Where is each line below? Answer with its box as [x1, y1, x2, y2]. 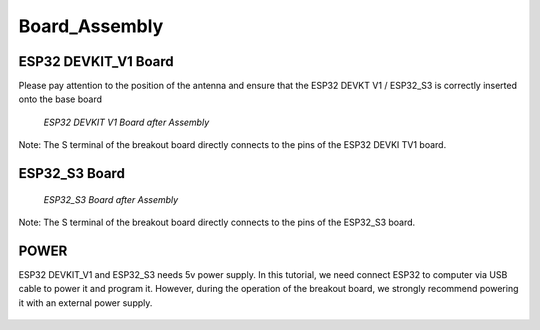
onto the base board [18, 93, 103, 105]
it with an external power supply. [18, 296, 153, 309]
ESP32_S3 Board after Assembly [43, 193, 179, 205]
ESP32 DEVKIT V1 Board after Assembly [43, 116, 210, 128]
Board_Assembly [18, 15, 164, 37]
